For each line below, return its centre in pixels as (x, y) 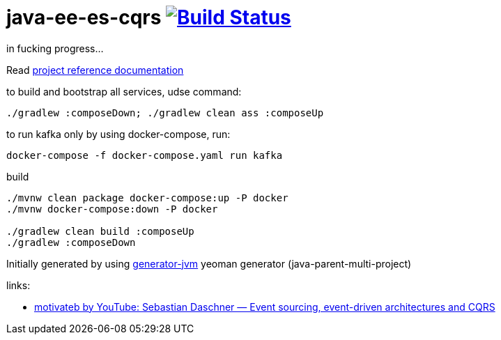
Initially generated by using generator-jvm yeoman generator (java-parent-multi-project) (209, 263)
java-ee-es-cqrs (84, 17)
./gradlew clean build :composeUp (100, 231)
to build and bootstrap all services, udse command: (124, 91)
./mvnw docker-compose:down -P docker (112, 209)
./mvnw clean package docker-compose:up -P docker (147, 198)
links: (18, 285)
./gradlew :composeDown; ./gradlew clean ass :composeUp (165, 113)
